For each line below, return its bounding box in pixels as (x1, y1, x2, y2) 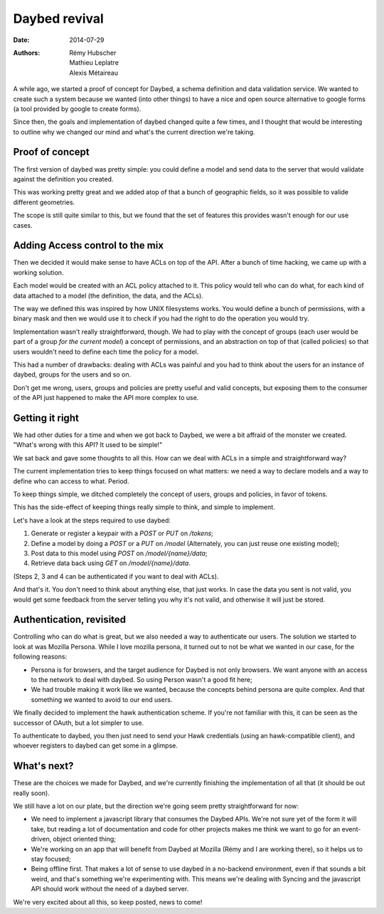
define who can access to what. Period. (13, 477, 129, 485)
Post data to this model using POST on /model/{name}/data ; (31, 549, 208, 557)
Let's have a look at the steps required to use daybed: (13, 516, 171, 525)
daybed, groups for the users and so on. (13, 370, 132, 379)
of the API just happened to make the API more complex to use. (13, 394, 199, 402)
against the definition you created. (13, 174, 114, 183)
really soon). (13, 789, 50, 797)
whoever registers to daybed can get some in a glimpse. (13, 741, 178, 750)
